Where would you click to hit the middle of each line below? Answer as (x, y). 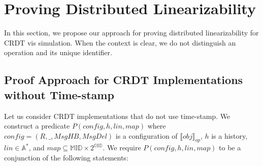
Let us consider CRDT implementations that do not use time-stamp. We (117, 116)
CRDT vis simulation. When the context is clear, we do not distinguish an (120, 42)
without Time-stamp (59, 94)
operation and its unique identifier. (58, 52)
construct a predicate (37, 126)
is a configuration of (146, 135)
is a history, (229, 135)
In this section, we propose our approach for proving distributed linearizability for (131, 33)
